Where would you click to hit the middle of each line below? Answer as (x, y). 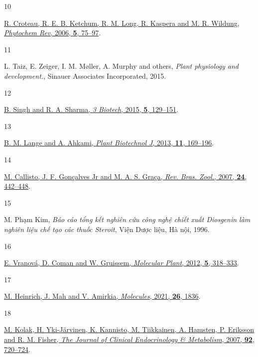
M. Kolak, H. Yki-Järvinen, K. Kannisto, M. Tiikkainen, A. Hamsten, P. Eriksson (129, 329)
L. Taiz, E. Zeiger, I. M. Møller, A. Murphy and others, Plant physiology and (121, 66)
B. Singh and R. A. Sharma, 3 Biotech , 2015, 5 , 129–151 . (91, 109)
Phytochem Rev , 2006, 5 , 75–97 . (53, 33)
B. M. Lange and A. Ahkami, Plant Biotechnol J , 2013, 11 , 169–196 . (109, 143)
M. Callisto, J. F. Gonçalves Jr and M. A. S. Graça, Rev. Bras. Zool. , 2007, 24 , (126, 176)
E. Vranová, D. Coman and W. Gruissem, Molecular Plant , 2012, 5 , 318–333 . (122, 263)
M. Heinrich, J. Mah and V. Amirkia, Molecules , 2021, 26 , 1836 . (102, 296)
